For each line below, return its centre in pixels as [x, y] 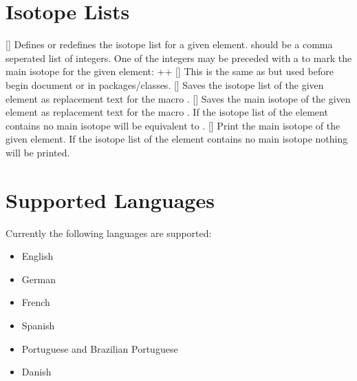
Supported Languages [110, 199]
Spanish [38, 325]
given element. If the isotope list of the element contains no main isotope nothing [177, 139]
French [36, 302]
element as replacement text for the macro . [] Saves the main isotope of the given [178, 98]
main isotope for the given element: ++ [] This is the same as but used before [170, 71]
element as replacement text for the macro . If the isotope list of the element [167, 112]
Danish [36, 372]
